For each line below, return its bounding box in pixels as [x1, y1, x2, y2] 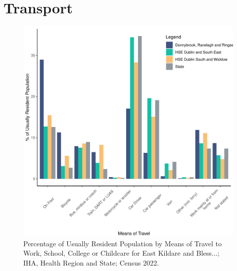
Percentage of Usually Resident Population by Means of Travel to [23, 238, 222, 248]
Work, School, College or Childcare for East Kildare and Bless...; [23, 248, 220, 258]
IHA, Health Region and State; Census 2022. [23, 257, 159, 268]
